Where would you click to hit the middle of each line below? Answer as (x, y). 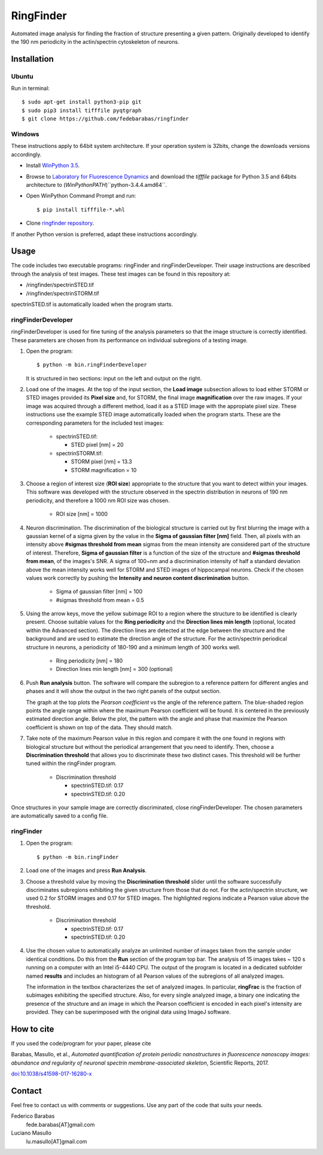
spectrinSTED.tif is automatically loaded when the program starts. (92, 304)
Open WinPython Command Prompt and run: (81, 196)
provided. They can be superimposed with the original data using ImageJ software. (128, 1012)
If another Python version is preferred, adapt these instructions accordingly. (105, 234)
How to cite (33, 1029)
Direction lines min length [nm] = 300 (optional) (114, 669)
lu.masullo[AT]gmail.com (57, 1141)
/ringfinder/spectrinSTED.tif (60, 285)
